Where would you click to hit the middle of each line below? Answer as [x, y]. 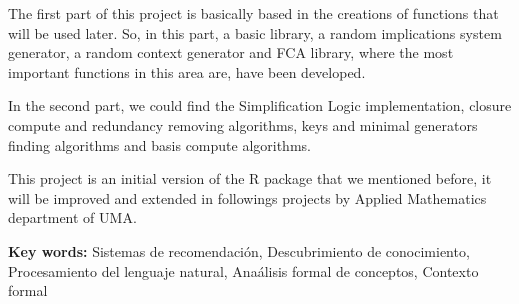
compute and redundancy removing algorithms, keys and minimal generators [243, 124]
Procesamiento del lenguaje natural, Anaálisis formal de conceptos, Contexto [243, 270]
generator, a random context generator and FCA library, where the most [231, 52]
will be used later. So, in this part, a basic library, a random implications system [255, 32]
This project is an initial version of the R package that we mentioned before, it [250, 178]
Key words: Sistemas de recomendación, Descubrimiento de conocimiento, [239, 250]
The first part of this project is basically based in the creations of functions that [253, 13]
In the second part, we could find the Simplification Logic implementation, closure [260, 105]
